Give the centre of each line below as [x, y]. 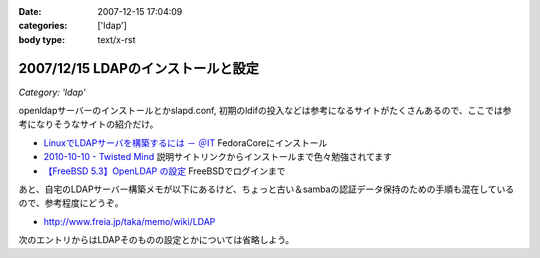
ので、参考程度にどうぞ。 [71, 203]
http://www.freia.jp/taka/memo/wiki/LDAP [129, 221]
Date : [30, 11]
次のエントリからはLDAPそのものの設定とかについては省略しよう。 [156, 240]
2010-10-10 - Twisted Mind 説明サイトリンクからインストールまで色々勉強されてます [218, 157]
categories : [43, 26]
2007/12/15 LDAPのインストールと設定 [139, 68]
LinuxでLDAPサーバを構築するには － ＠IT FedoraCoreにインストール [185, 142]
